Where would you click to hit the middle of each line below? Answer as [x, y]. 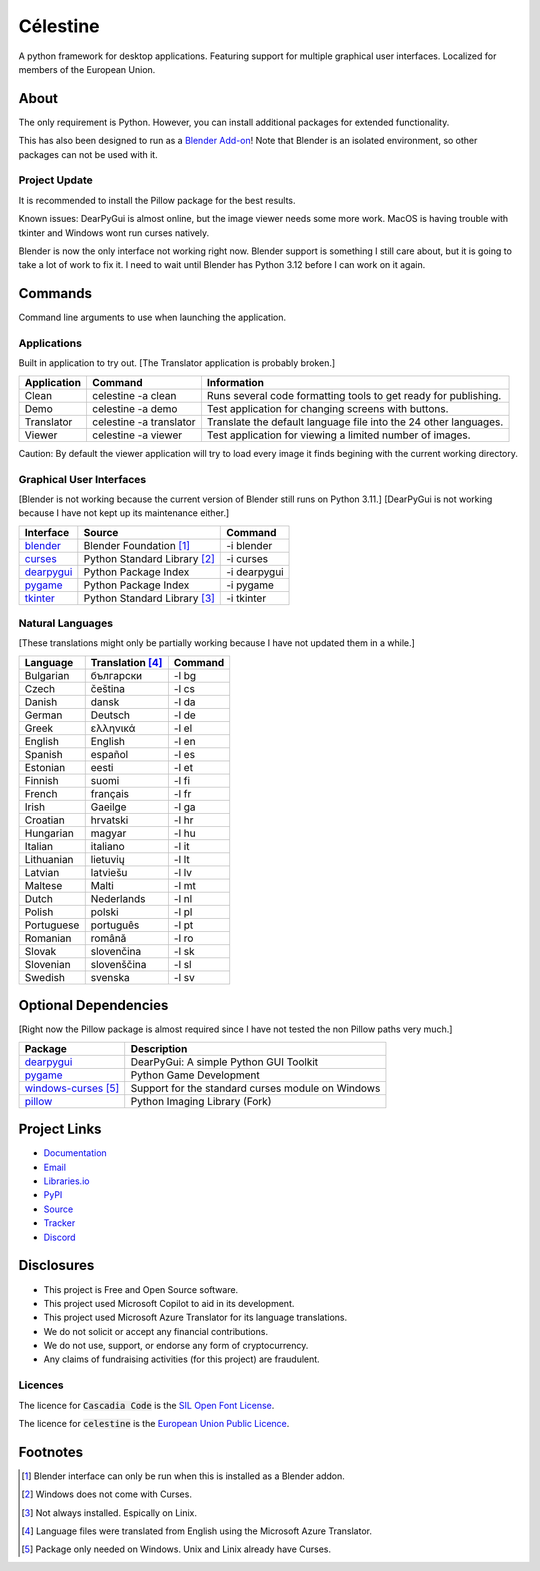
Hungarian [49, 833]
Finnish [41, 780]
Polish [39, 912]
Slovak [40, 951]
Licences [41, 1385]
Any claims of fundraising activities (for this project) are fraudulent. [181, 1359]
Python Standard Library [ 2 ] [149, 558]
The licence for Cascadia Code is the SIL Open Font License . [146, 1405]
